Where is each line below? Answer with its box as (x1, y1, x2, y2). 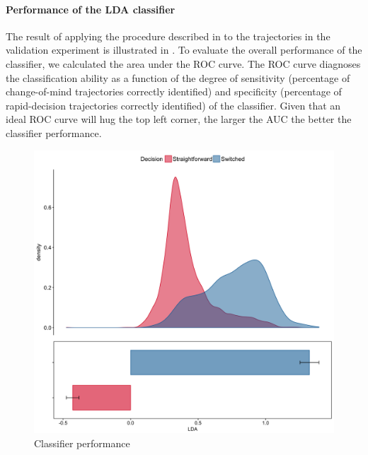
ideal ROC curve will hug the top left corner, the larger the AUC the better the (6, 112, 352, 126)
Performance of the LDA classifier (6, 1, 176, 16)
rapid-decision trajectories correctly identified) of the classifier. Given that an (6, 97, 341, 112)
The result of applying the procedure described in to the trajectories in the (6, 28, 330, 43)
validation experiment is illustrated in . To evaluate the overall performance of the (6, 42, 362, 57)
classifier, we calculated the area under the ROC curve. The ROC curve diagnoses (6, 56, 361, 71)
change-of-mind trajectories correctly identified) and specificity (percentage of (6, 84, 342, 99)
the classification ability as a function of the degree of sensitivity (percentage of (6, 70, 350, 85)
